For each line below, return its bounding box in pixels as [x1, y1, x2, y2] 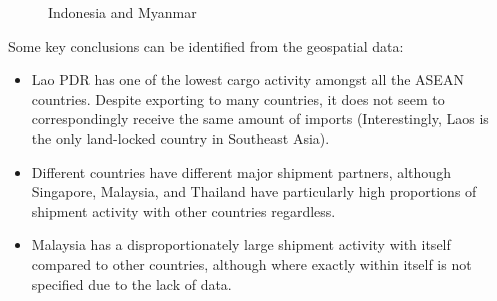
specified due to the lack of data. [31, 273, 232, 294]
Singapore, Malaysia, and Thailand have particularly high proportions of [31, 181, 477, 202]
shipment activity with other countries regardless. [31, 200, 336, 221]
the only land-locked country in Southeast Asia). [31, 127, 330, 148]
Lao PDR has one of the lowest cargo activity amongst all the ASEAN [31, 69, 464, 90]
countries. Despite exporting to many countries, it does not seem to [31, 88, 445, 109]
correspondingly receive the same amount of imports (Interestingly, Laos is [31, 108, 489, 129]
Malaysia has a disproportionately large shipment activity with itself [31, 234, 451, 255]
